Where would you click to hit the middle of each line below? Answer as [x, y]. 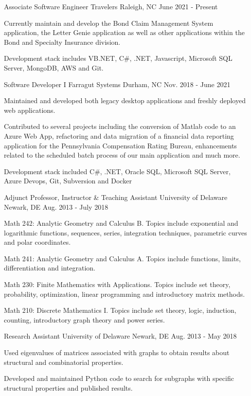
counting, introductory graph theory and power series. [84, 319]
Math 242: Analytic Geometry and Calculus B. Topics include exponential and [121, 223]
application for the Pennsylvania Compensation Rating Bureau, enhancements [120, 145]
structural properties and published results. [68, 387]
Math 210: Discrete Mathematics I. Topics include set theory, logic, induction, [120, 310]
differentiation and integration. [50, 268]
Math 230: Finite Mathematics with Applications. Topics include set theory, [117, 284]
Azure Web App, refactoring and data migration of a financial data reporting [119, 135]
